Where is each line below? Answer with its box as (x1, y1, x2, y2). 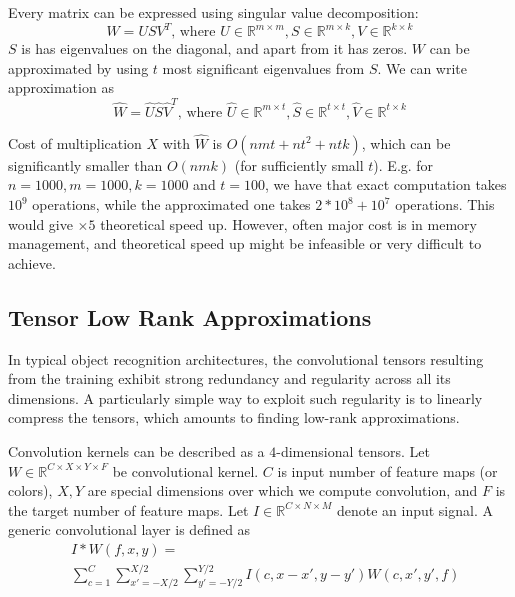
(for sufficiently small (234, 154, 364, 175)
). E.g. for (373, 154, 434, 175)
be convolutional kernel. (112, 460, 259, 481)
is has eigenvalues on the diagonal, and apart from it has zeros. (21, 38, 408, 59)
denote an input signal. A (336, 499, 493, 520)
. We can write (377, 57, 467, 78)
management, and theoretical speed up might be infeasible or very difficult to (8, 233, 482, 254)
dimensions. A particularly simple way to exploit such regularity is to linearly (8, 387, 483, 408)
